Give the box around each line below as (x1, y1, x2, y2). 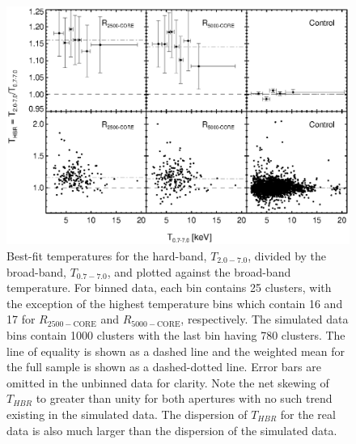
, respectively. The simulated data (180, 311, 349, 328)
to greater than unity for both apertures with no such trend (36, 390, 333, 407)
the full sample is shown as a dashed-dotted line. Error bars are (6, 358, 321, 375)
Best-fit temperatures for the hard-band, (6, 247, 207, 264)
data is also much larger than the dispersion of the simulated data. (6, 421, 337, 438)
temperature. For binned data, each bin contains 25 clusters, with (6, 279, 332, 296)
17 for (6, 311, 36, 328)
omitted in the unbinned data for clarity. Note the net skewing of (6, 374, 329, 391)
